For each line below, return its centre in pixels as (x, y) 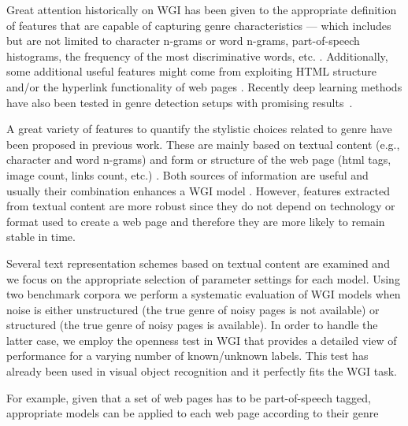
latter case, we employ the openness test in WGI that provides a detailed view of (202, 340)
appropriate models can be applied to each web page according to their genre (193, 413)
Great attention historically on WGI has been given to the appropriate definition (202, 9)
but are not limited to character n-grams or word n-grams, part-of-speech (183, 41)
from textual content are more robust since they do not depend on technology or (201, 206)
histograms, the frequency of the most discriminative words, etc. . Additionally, (197, 56)
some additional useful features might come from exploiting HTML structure (192, 71)
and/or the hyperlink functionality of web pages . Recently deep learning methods (204, 86)
